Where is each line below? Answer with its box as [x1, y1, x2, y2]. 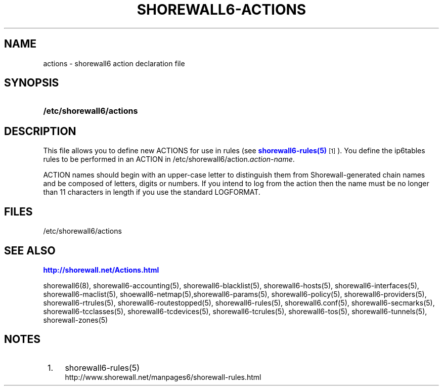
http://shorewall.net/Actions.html [43, 265, 159, 274]
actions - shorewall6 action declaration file [43, 59, 185, 68]
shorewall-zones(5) [43, 315, 108, 324]
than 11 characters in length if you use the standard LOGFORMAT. [43, 188, 260, 197]
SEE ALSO [4, 244, 56, 257]
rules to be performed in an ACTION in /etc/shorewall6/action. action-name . [43, 155, 295, 164]
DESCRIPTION [4, 124, 76, 138]
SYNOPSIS [4, 76, 59, 90]
